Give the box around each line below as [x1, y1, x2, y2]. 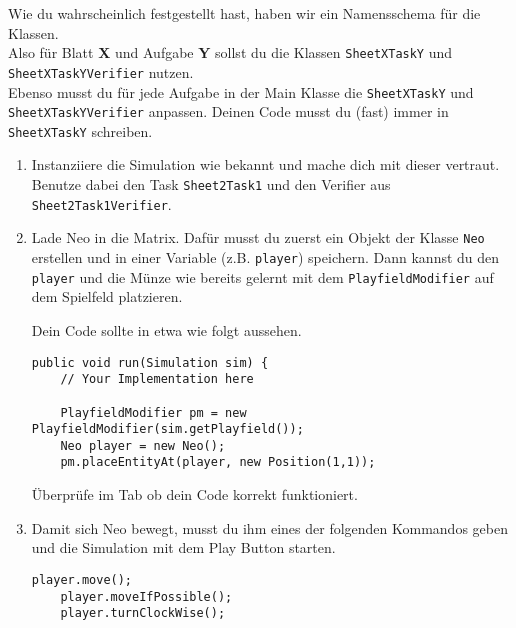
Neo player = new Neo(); [60, 438, 226, 453]
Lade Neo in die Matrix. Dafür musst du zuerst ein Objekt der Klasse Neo [31, 227, 485, 248]
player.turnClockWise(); [60, 606, 226, 621]
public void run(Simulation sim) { [31, 355, 269, 370]
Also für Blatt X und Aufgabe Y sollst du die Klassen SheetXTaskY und [8, 42, 453, 63]
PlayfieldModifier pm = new [60, 405, 247, 420]
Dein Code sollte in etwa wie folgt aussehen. [31, 319, 302, 340]
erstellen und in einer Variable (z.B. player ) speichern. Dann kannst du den [31, 247, 500, 268]
